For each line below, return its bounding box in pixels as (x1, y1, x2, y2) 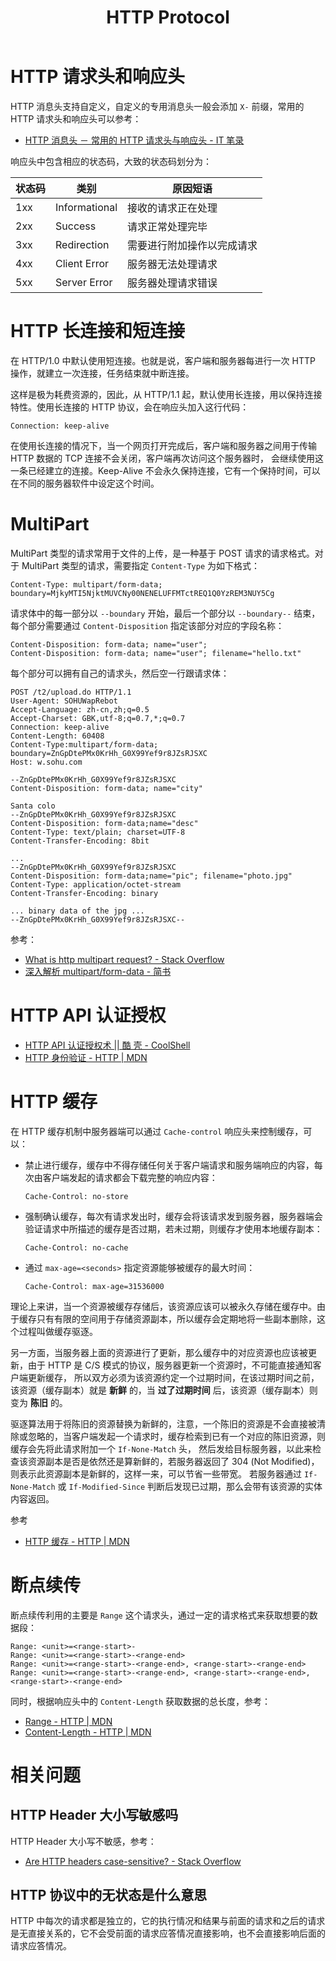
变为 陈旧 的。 (10, 1396, 68, 1408)
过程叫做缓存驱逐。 (18, 1325, 98, 1337)
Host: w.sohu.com (10, 757, 83, 767)
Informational (55, 200, 118, 214)
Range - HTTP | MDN (24, 1715, 113, 1727)
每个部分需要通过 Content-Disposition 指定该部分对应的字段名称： (10, 619, 285, 631)
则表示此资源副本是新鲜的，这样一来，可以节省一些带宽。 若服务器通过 (10, 1467, 302, 1480)
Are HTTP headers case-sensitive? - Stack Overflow (24, 1855, 242, 1867)
